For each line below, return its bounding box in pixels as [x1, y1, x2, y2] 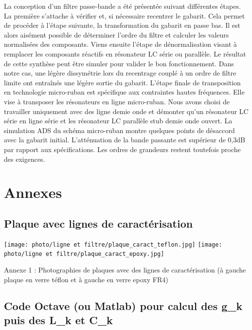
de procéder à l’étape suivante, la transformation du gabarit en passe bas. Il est [4, 20, 240, 30]
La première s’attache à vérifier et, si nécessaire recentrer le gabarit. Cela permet [4, 10, 245, 20]
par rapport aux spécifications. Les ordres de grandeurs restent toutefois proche [4, 144, 241, 154]
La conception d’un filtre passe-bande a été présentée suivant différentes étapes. [4, 1, 241, 11]
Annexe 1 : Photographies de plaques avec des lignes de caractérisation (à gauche [4, 264, 246, 274]
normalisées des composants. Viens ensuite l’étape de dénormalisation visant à [4, 39, 237, 49]
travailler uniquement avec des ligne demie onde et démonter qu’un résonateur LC [4, 106, 249, 116]
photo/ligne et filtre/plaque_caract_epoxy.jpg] [4, 251, 164, 258]
